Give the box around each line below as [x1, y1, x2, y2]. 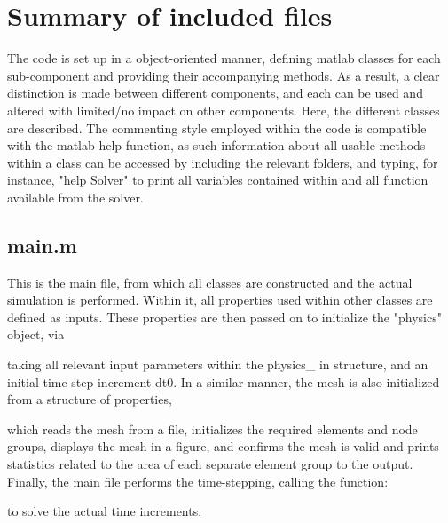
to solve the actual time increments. [7, 502, 202, 520]
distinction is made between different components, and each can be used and [7, 83, 423, 102]
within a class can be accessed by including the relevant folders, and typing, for [7, 153, 438, 171]
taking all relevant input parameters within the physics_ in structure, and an [7, 355, 428, 374]
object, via [7, 325, 65, 344]
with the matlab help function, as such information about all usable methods [7, 136, 426, 155]
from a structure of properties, [7, 390, 172, 408]
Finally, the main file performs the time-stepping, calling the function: [7, 471, 389, 490]
